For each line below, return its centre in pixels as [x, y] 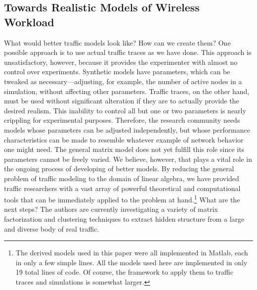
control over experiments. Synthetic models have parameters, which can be [117, 72]
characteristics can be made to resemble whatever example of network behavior [124, 139]
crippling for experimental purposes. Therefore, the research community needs [122, 120]
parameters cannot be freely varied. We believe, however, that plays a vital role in [128, 159]
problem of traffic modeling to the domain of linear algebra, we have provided [122, 178]
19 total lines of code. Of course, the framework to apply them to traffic [124, 272]
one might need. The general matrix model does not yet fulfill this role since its [124, 149]
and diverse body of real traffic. [52, 228]
